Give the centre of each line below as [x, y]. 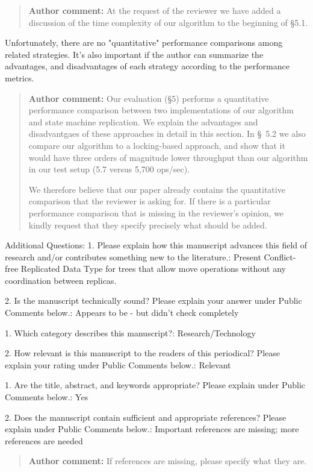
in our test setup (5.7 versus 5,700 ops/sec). [109, 169]
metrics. [20, 77]
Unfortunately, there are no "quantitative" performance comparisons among [144, 42]
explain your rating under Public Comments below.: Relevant [118, 364]
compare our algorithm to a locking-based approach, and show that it [157, 145]
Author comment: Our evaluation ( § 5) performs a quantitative [149, 98]
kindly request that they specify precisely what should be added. [148, 225]
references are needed [44, 440]
